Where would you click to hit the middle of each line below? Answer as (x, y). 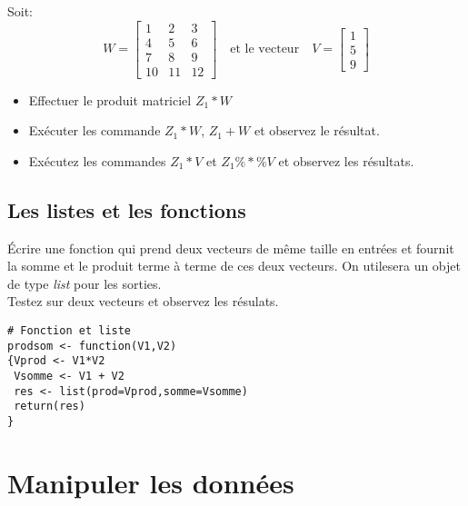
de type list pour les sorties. (85, 283)
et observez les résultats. (346, 160)
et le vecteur (265, 50)
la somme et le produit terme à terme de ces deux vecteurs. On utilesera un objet (234, 266)
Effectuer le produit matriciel (110, 99)
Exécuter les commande (95, 130)
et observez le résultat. (317, 130)
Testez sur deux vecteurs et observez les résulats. (143, 301)
